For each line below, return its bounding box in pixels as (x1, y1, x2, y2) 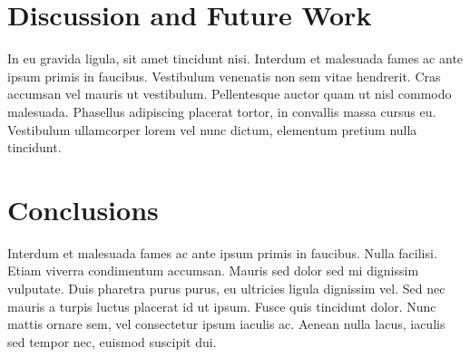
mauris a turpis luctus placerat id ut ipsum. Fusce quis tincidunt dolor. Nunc (7, 296, 436, 315)
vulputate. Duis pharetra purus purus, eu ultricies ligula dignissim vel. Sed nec (7, 279, 446, 297)
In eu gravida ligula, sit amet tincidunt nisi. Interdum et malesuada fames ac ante (7, 49, 464, 68)
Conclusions (7, 190, 159, 227)
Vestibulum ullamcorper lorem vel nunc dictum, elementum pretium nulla (7, 120, 417, 139)
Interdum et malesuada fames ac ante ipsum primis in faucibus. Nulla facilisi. (7, 243, 437, 262)
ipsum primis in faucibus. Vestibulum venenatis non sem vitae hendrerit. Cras (7, 66, 441, 85)
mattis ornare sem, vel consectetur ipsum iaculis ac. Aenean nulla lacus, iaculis (7, 314, 446, 333)
